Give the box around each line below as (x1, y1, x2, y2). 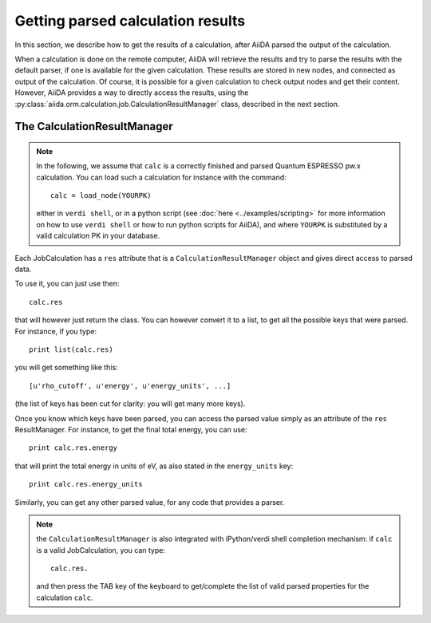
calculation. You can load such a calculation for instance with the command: (36, 172, 287, 182)
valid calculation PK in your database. (36, 231, 160, 241)
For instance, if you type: (14, 326, 97, 336)
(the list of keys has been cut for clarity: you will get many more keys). (14, 399, 246, 408)
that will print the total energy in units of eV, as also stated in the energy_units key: (14, 461, 294, 471)
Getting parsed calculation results (14, 12, 246, 30)
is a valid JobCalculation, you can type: (36, 545, 165, 554)
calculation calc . (36, 593, 93, 602)
